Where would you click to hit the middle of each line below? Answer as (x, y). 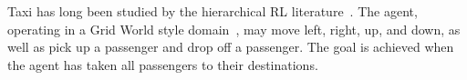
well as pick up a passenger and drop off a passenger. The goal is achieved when (231, 47)
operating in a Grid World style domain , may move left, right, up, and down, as (234, 29)
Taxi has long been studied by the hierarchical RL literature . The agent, (213, 11)
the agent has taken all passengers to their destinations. (163, 64)
